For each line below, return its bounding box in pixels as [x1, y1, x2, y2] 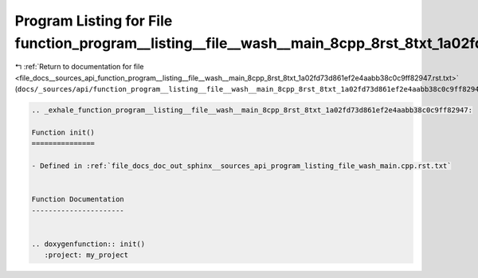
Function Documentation [31, 195, 125, 204]
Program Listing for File [14, 12, 173, 29]
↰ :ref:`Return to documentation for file [14, 62, 144, 72]
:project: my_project [44, 251, 129, 260]
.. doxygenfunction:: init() [31, 239, 146, 249]
